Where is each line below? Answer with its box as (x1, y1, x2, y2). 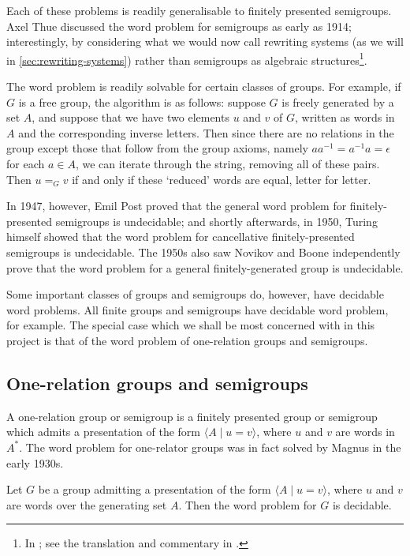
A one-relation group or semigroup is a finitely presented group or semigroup (6, 408, 378, 424)
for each (6, 156, 45, 171)
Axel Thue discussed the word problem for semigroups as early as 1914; (6, 17, 352, 34)
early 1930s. (6, 454, 64, 471)
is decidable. (332, 496, 392, 513)
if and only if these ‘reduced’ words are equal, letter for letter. (72, 171, 371, 187)
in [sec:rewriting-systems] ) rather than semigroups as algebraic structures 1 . (6, 49, 367, 68)
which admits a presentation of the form (6, 423, 201, 440)
